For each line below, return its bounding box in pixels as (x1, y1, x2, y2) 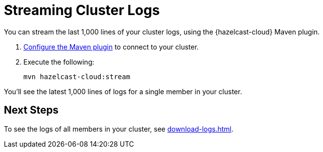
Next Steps (4, 104, 58, 117)
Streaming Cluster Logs (4, 2, 160, 18)
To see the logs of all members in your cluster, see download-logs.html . (4, 124, 234, 133)
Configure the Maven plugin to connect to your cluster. (23, 42, 199, 51)
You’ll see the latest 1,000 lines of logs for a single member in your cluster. (4, 87, 242, 96)
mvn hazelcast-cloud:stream (23, 72, 131, 81)
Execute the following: (23, 57, 95, 66)
